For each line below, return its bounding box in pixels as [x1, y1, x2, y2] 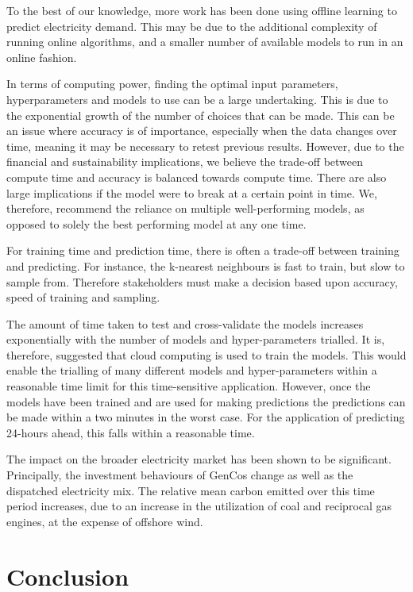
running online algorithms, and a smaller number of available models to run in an [6, 33, 403, 50]
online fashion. [6, 48, 77, 65]
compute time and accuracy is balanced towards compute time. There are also [6, 168, 387, 185]
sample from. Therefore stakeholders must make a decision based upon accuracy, [6, 273, 398, 290]
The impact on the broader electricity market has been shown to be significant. [6, 451, 392, 467]
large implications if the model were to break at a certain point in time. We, [6, 184, 377, 201]
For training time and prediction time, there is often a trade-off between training [6, 242, 399, 259]
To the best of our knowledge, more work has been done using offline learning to [6, 2, 397, 18]
